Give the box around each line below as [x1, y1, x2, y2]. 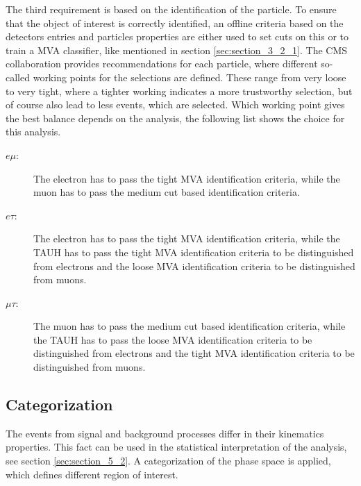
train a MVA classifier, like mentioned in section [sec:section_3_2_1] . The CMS [6, 42, 348, 57]
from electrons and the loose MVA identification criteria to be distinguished [33, 258, 355, 273]
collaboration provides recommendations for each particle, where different [6, 56, 318, 71]
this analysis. [6, 124, 61, 139]
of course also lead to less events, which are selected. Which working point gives [6, 97, 345, 112]
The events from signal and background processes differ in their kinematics [6, 426, 324, 440]
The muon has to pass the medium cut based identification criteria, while [33, 319, 346, 333]
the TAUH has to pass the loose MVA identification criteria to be [33, 332, 312, 346]
